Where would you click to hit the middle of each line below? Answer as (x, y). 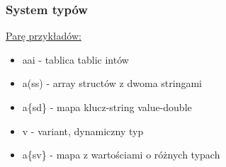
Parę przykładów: (44, 36)
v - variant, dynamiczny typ (83, 131)
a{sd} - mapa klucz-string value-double (107, 107)
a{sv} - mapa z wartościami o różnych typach (121, 155)
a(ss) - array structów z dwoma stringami (112, 83)
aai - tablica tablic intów (75, 59)
